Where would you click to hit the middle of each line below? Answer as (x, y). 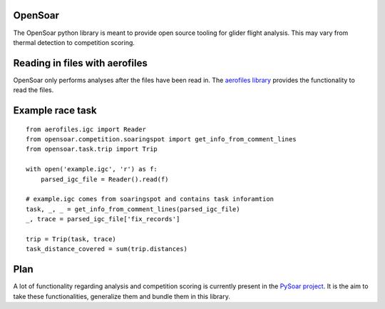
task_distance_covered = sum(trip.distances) (107, 249)
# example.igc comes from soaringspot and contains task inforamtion (150, 199)
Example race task (55, 111)
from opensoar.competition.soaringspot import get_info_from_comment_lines (161, 139)
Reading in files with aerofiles (80, 63)
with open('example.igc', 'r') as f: (92, 169)
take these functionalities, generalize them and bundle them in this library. (122, 296)
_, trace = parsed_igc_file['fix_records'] (103, 219)
